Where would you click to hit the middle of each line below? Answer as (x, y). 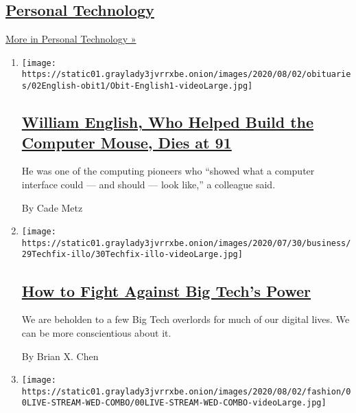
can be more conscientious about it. (96, 332)
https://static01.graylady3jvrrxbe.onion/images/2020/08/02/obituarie (186, 75)
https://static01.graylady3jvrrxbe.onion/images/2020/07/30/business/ (186, 243)
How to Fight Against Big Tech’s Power (166, 290)
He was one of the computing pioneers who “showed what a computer (168, 171)
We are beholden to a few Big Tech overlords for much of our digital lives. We (186, 319)
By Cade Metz (52, 207)
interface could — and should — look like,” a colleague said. (149, 184)
